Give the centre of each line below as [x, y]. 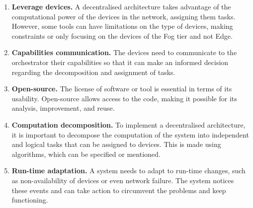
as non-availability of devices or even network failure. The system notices [123, 180]
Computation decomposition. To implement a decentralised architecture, [128, 124]
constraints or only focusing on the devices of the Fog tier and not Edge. [122, 35]
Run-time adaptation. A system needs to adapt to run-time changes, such [128, 171]
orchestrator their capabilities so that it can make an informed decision [120, 62]
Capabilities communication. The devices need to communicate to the [124, 52]
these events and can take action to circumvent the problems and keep [119, 190]
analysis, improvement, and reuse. [63, 108]
